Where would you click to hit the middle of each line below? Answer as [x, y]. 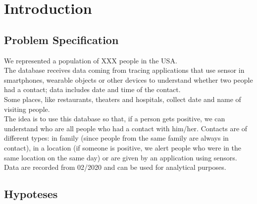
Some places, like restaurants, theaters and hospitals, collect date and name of [123, 99]
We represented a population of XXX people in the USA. [91, 60]
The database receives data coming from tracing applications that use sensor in [124, 70]
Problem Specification [61, 39]
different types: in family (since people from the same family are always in [116, 138]
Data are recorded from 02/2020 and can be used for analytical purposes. [115, 167]
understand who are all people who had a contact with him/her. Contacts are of [126, 128]
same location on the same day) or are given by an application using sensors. [121, 157]
